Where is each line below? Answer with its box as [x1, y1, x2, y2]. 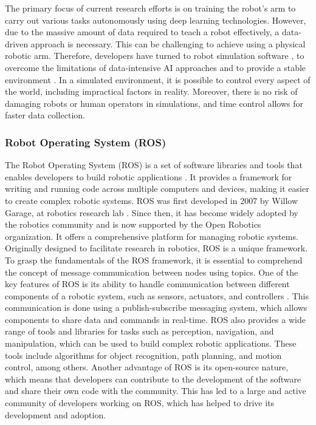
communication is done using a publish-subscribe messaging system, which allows [5, 301, 307, 314]
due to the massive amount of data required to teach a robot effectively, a [5, 25, 280, 38]
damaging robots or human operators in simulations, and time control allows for [5, 97, 304, 109]
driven [5, 37, 29, 50]
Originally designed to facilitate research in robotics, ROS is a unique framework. [5, 242, 308, 254]
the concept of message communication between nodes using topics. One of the [5, 265, 298, 278]
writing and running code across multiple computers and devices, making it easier [5, 182, 309, 195]
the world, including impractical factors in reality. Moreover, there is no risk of [5, 85, 298, 98]
